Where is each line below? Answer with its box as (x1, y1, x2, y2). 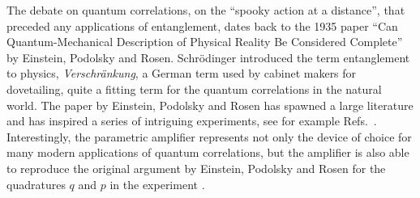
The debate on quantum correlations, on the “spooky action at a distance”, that (6, 2, 405, 18)
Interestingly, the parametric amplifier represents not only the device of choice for (6, 128, 412, 145)
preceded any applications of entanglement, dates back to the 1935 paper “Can (6, 17, 398, 34)
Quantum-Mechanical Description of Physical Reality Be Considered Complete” (6, 33, 403, 50)
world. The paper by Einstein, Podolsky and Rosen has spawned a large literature (6, 96, 414, 113)
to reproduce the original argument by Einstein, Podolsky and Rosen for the (6, 159, 386, 176)
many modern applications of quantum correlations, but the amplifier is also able (6, 144, 409, 161)
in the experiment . (109, 175, 205, 192)
